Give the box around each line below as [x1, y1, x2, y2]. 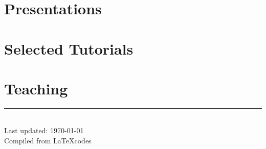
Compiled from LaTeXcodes [4, 135, 92, 146]
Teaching [4, 78, 68, 98]
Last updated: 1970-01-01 [4, 125, 84, 136]
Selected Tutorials [4, 38, 134, 59]
